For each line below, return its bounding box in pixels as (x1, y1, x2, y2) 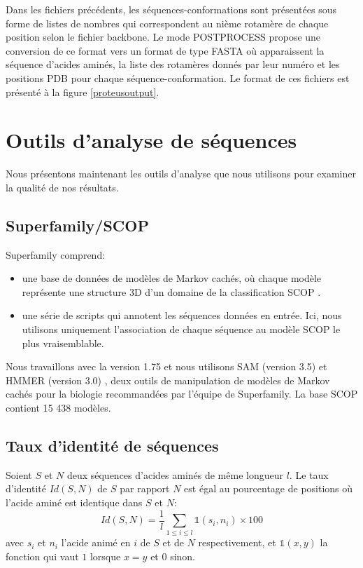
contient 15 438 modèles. (6, 400, 111, 415)
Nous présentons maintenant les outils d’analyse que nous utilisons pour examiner (6, 166, 356, 181)
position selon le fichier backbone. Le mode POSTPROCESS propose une (6, 29, 321, 44)
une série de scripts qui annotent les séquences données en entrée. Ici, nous (22, 308, 342, 323)
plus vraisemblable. (22, 335, 104, 350)
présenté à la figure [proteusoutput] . (6, 84, 159, 99)
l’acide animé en (61, 535, 131, 550)
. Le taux (289, 467, 329, 482)
